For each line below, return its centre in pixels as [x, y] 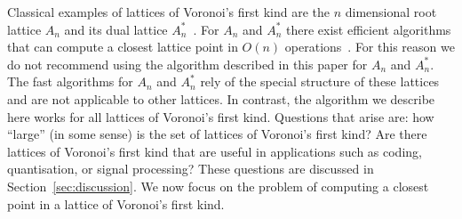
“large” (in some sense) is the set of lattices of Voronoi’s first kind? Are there [217, 134]
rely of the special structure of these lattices [320, 81]
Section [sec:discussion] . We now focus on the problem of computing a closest [218, 186]
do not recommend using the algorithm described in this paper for [187, 64]
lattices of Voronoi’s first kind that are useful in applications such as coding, [215, 151]
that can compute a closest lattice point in [123, 47]
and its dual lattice [116, 29]
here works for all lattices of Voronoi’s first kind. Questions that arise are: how [221, 116]
